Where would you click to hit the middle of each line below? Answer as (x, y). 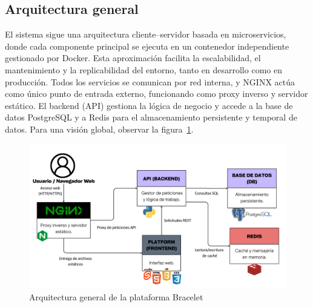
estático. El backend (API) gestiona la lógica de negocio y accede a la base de (149, 105)
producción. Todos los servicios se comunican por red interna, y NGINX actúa (150, 81)
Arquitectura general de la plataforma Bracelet (116, 296)
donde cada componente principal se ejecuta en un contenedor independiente (147, 46)
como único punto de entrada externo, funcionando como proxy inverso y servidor (156, 94)
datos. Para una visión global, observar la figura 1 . (99, 129)
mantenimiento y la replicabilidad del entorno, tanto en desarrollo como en (143, 69)
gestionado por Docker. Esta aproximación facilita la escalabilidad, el (133, 58)
